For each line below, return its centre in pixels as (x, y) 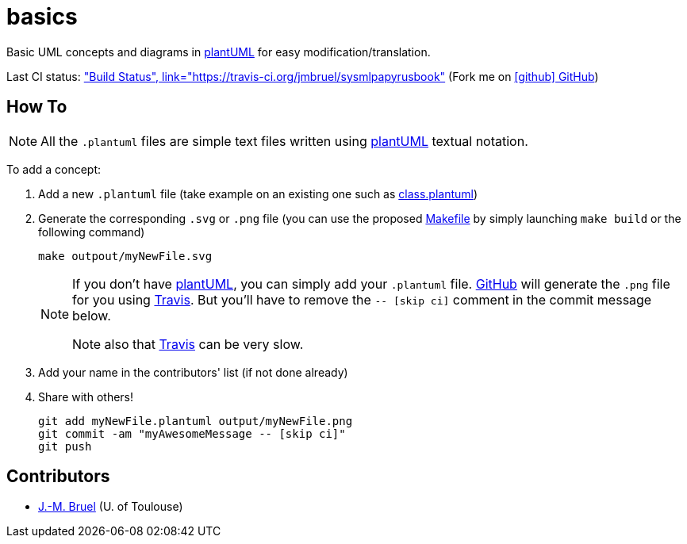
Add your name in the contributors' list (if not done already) (193, 372)
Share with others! (86, 397)
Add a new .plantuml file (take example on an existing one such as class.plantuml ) (258, 193)
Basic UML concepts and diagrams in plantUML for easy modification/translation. (219, 52)
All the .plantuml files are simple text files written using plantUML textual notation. (284, 141)
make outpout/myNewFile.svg (125, 256)
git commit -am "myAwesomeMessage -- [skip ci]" (192, 433)
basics (42, 17)
